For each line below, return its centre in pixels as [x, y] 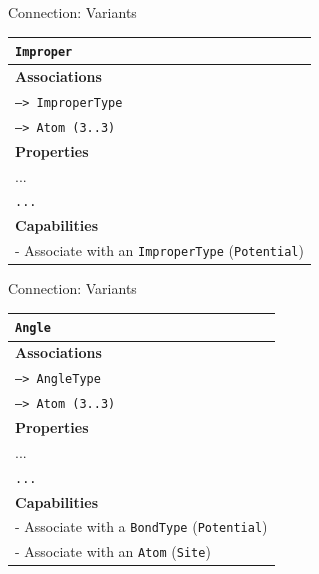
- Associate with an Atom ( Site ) [113, 551]
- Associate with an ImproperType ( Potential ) [159, 250]
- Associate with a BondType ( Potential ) [141, 526]
